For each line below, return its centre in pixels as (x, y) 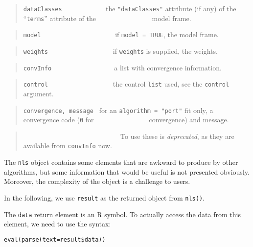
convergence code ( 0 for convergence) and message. (126, 120)
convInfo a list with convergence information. (122, 67)
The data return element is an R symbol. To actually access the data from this (122, 214)
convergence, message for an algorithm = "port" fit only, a (118, 110)
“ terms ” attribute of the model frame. (107, 18)
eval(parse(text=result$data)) (55, 239)
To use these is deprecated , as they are (177, 136)
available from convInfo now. (68, 146)
